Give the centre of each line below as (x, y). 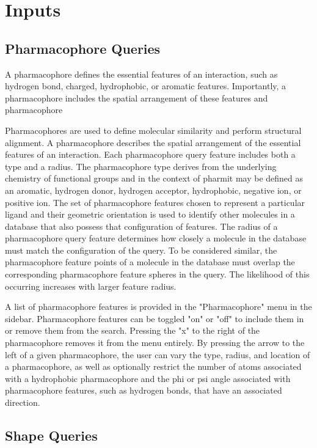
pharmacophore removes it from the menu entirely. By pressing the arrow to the (155, 343)
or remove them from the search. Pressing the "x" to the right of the (133, 330)
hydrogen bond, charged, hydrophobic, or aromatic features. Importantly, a (146, 86)
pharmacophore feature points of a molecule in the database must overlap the (150, 262)
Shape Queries (51, 435)
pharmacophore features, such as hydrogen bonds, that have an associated (144, 390)
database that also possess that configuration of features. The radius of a (141, 226)
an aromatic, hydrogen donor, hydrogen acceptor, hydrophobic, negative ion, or (153, 190)
